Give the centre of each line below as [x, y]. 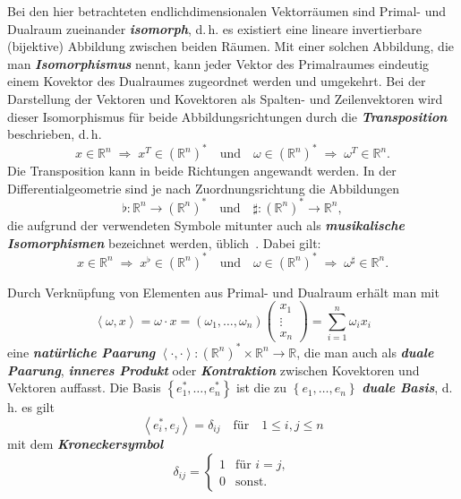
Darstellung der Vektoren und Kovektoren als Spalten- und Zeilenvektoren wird [225, 98]
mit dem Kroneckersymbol [85, 443]
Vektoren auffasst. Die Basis [84, 387]
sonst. [252, 482]
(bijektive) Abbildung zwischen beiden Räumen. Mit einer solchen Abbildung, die [230, 46]
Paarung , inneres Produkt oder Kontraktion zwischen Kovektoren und [213, 370]
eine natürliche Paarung [81, 352]
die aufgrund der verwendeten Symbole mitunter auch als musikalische [206, 224]
